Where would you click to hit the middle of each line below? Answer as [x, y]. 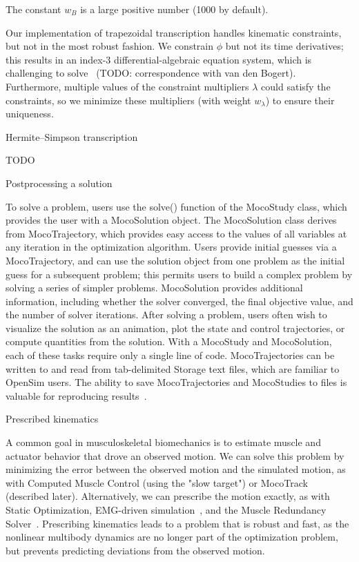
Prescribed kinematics [52, 419]
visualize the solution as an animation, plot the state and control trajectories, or [175, 328]
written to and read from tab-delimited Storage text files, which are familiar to [173, 368]
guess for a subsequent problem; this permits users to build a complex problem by [179, 274]
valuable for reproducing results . [76, 395]
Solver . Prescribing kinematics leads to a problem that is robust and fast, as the [177, 523]
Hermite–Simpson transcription [72, 136]
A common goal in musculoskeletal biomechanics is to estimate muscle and [163, 442]
